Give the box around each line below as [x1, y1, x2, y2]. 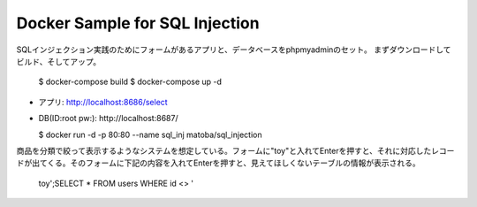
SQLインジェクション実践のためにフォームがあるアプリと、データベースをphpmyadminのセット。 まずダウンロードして [16, 44, 451, 55]
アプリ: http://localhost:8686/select [38, 96, 168, 107]
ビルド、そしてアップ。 [16, 56, 102, 66]
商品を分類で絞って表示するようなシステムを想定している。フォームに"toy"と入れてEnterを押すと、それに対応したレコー [16, 145, 455, 156]
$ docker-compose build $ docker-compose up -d [38, 76, 223, 88]
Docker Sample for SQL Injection [16, 13, 260, 33]
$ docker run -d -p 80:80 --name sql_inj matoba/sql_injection [38, 129, 262, 140]
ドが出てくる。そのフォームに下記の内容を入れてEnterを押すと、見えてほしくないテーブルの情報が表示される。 [16, 157, 420, 168]
